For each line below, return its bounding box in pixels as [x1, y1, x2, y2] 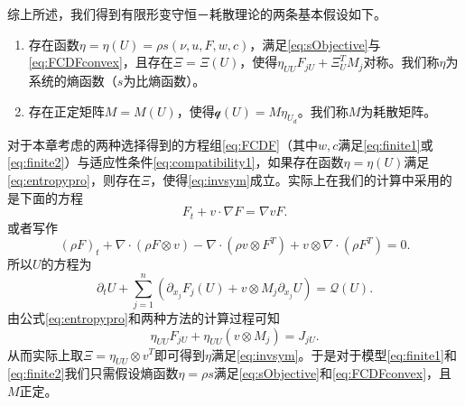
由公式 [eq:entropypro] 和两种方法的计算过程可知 [7, 308, 280, 327]
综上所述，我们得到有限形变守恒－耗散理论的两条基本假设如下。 [7, 5, 386, 23]
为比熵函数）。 [123, 70, 206, 89]
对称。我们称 [363, 52, 440, 71]
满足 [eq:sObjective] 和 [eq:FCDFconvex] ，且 [213, 364, 452, 383]
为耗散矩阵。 [360, 101, 437, 120]
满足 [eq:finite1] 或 [338, 134, 433, 153]
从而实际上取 [7, 345, 83, 364]
